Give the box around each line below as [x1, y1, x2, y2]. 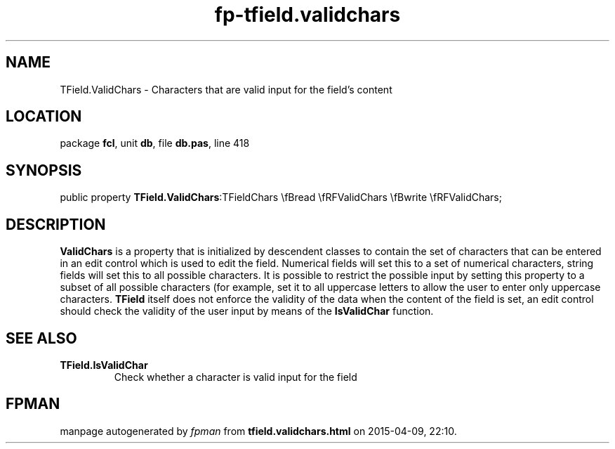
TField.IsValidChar [60, 358, 148, 371]
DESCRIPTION [6, 215, 106, 233]
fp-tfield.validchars [214, 3, 401, 27]
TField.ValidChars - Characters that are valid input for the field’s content [60, 83, 392, 96]
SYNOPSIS [6, 161, 82, 179]
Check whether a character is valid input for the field [114, 370, 357, 383]
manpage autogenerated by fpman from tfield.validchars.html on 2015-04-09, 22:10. [60, 424, 457, 437]
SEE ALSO [6, 329, 77, 347]
